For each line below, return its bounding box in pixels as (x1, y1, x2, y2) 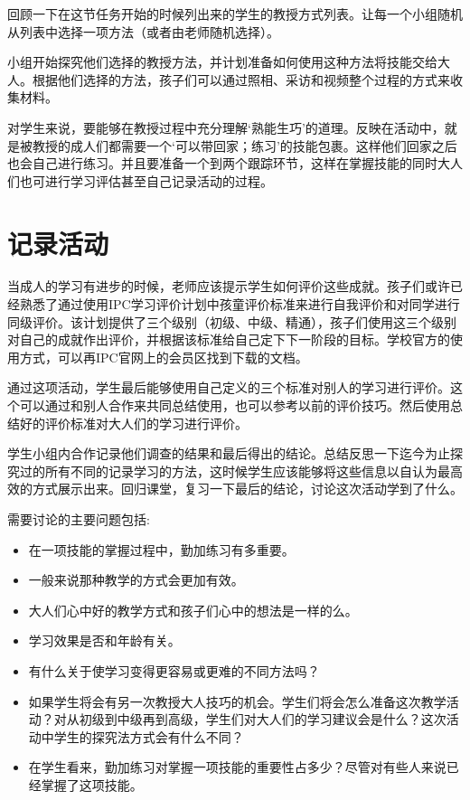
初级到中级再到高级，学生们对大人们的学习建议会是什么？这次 (79, 710, 446, 729)
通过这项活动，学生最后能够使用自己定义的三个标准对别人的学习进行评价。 (7, 378, 450, 397)
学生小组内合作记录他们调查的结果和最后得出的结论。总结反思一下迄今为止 (7, 444, 450, 463)
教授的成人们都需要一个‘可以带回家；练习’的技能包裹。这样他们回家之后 (32, 136, 457, 155)
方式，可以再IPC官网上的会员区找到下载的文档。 (19, 347, 308, 366)
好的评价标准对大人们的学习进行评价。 (19, 413, 248, 432)
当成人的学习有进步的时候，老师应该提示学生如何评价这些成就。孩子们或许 (7, 277, 450, 296)
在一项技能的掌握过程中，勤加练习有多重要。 (28, 540, 295, 559)
